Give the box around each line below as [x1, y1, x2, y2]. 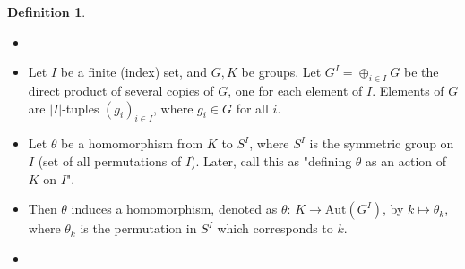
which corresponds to [217, 219, 333, 238]
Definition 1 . [7, 3, 86, 21]
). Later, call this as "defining [191, 151, 352, 170]
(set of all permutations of [38, 151, 182, 170]
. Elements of [372, 80, 444, 99]
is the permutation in [80, 219, 197, 238]
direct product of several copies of [28, 80, 214, 99]
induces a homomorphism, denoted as [71, 199, 278, 218]
